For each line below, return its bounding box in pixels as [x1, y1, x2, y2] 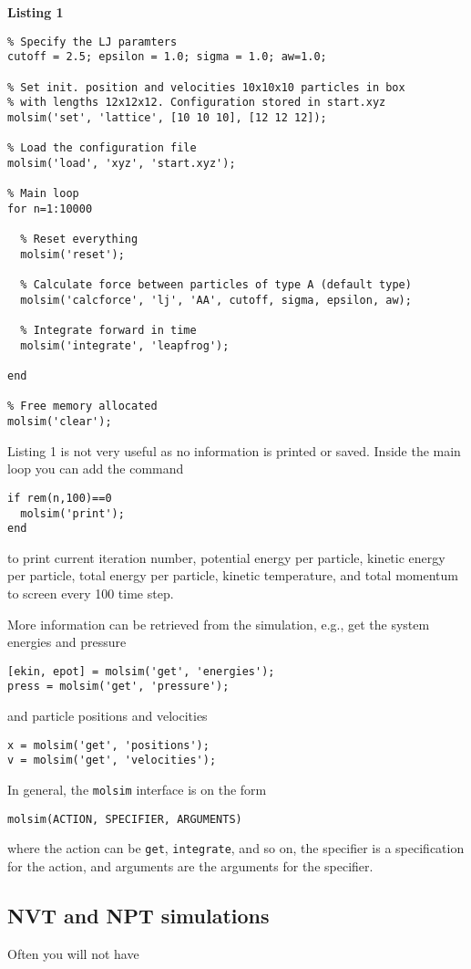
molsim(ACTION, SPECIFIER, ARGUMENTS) [7, 812, 242, 826]
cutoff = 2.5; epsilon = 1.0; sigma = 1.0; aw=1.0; [7, 50, 327, 64]
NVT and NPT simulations [7, 901, 270, 929]
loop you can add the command [7, 459, 184, 478]
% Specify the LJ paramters [7, 35, 178, 48]
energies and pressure [7, 632, 127, 651]
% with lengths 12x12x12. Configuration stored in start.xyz [7, 96, 386, 109]
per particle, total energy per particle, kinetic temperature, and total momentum [7, 566, 458, 585]
